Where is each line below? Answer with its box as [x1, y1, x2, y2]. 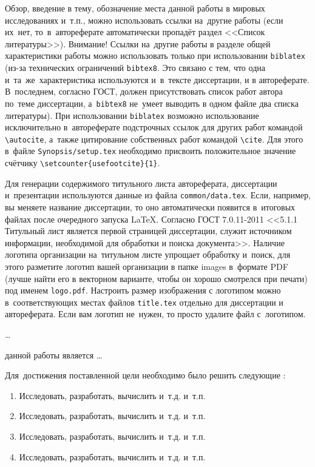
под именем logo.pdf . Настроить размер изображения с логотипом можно [5, 284, 281, 297]
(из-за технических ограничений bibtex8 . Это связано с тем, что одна [5, 61, 265, 74]
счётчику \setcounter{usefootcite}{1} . [5, 156, 160, 169]
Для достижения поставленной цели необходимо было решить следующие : [5, 369, 286, 381]
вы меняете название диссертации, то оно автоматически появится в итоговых [5, 201, 296, 213]
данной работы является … [5, 348, 103, 361]
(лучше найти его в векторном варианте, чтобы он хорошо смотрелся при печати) [5, 272, 308, 284]
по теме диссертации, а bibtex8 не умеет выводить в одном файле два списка [5, 96, 299, 109]
